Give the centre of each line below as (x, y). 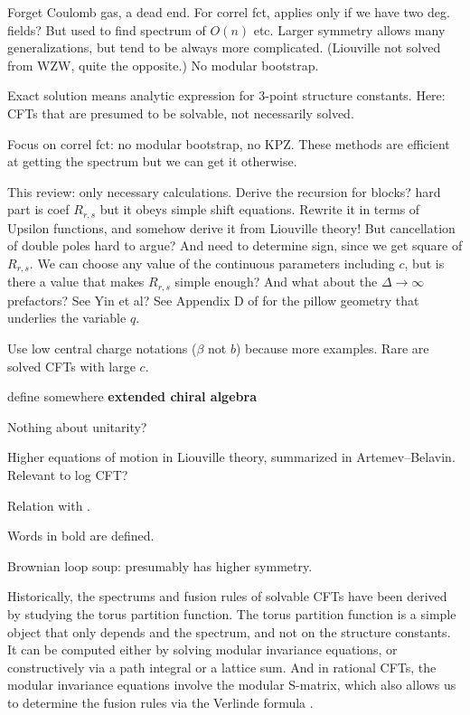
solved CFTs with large (71, 366)
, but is (424, 263)
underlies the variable (67, 318)
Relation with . (49, 505)
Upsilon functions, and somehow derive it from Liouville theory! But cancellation (231, 227)
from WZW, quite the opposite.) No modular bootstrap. (163, 65)
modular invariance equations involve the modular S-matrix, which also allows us (232, 685)
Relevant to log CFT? (68, 475)
